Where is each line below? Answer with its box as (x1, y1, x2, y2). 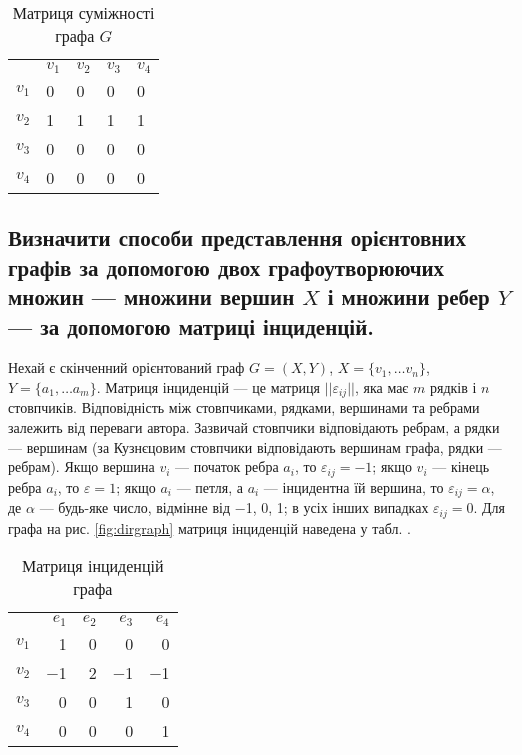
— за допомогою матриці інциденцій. (8, 310, 374, 341)
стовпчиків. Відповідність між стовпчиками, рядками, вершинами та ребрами (8, 397, 480, 418)
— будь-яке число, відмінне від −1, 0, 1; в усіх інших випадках (39, 497, 429, 518)
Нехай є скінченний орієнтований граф (8, 357, 245, 378)
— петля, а (176, 476, 243, 497)
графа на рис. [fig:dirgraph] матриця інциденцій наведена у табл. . (8, 517, 411, 538)
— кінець (432, 456, 490, 477)
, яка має (354, 376, 409, 397)
